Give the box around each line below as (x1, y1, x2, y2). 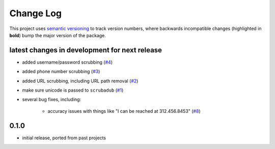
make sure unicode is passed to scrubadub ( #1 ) (22, 87, 124, 94)
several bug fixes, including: (22, 97, 81, 103)
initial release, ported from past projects (22, 135, 106, 141)
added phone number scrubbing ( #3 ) (22, 69, 100, 75)
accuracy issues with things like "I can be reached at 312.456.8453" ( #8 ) (47, 108, 201, 114)
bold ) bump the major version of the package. (9, 32, 106, 38)
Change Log (9, 8, 62, 19)
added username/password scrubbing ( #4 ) (22, 59, 113, 65)
